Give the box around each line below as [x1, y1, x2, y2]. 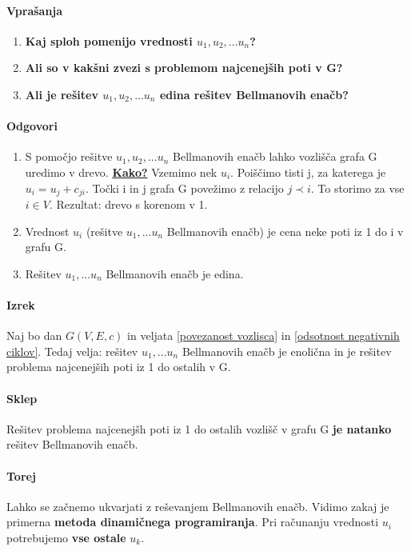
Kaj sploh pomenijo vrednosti [25, 32, 193, 49]
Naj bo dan [6, 327, 62, 344]
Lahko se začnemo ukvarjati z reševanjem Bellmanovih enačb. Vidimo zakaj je [6, 497, 389, 514]
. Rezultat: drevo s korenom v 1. [49, 196, 208, 213]
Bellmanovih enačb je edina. [106, 265, 244, 281]
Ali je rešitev [25, 86, 98, 102]
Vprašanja [6, 2, 63, 18]
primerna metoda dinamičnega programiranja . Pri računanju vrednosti [6, 513, 379, 530]
